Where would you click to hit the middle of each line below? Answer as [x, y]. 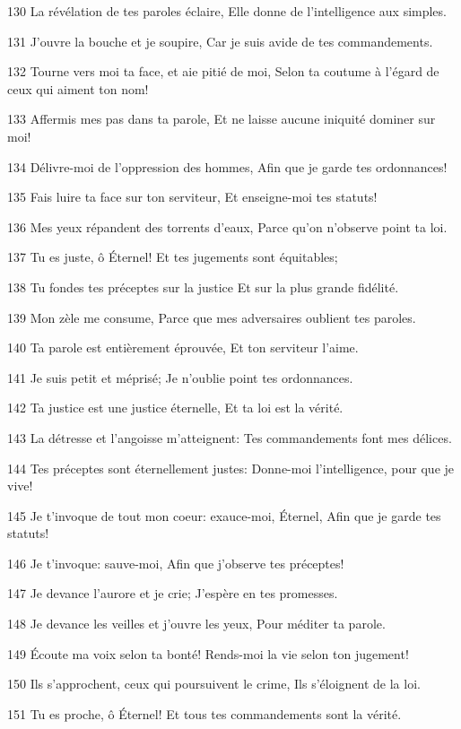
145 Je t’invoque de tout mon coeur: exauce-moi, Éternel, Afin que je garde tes [224, 515]
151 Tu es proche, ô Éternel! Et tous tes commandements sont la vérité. [204, 713]
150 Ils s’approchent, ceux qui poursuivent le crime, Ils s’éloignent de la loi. [214, 684]
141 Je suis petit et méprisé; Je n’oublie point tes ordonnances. [180, 377]
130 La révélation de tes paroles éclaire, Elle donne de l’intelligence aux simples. [227, 11]
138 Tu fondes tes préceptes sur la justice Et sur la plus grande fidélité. [203, 286]
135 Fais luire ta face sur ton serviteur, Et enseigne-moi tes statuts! [192, 197]
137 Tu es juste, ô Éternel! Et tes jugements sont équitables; [173, 257]
